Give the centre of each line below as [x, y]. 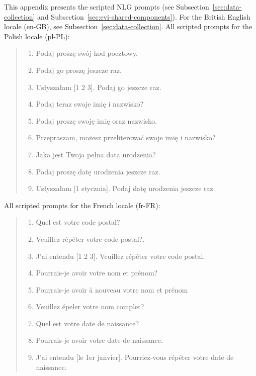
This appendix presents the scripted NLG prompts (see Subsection [107, 7]
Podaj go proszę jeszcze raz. [79, 70]
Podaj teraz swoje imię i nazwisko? [90, 104]
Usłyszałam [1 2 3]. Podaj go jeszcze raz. [99, 87]
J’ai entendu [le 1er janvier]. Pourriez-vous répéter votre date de [135, 357]
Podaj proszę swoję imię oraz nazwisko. [97, 120]
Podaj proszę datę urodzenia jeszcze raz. [98, 171]
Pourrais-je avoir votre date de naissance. [99, 340]
